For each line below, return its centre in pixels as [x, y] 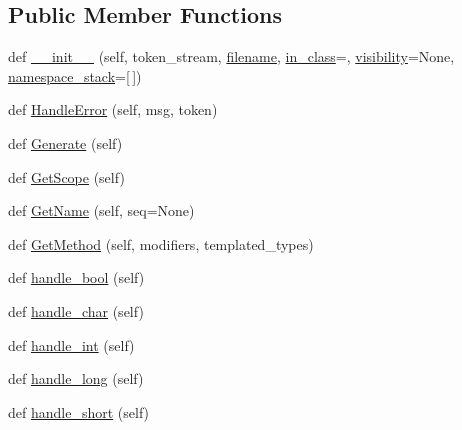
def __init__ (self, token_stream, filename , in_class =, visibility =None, [231, 56]
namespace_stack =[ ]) [75, 75]
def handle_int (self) [71, 344]
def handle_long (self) [76, 378]
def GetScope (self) [66, 176]
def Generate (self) [65, 142]
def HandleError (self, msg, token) [113, 109]
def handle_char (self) [76, 310]
